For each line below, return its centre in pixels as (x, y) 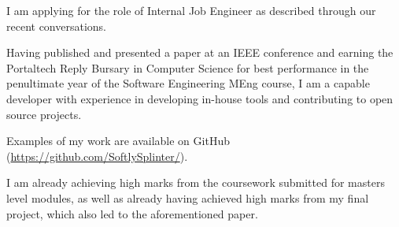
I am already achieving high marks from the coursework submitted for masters (196, 182)
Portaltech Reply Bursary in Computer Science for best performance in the (188, 67)
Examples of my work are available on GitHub (118, 141)
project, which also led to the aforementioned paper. (132, 213)
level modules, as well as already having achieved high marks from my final (188, 197)
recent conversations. (56, 26)
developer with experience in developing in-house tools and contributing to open (200, 98)
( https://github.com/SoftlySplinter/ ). (97, 156)
